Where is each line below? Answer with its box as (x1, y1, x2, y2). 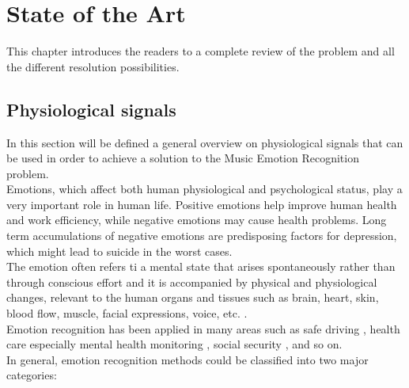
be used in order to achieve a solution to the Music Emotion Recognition (6, 150, 359, 166)
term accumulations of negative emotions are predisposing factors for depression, (6, 227, 397, 244)
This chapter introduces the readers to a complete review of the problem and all (6, 43, 395, 59)
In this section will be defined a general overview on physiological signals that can (6, 134, 403, 150)
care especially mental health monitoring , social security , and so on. (6, 336, 343, 352)
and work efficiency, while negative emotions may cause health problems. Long (6, 211, 387, 228)
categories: (6, 367, 57, 383)
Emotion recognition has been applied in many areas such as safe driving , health (6, 320, 400, 337)
